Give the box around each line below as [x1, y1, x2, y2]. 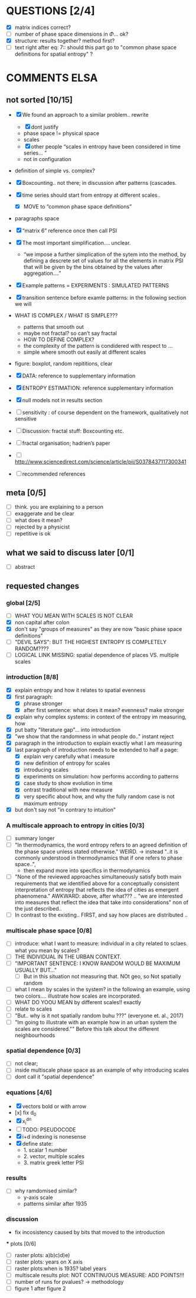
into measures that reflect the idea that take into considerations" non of [14, 899, 189, 906]
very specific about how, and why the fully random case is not [23, 793, 175, 800]
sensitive [14, 415, 37, 422]
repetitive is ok [14, 530, 51, 537]
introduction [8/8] [6, 673, 59, 681]
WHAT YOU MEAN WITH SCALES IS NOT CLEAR [14, 612, 133, 619]
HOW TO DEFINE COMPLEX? [23, 336, 94, 343]
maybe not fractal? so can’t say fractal [23, 330, 117, 337]
